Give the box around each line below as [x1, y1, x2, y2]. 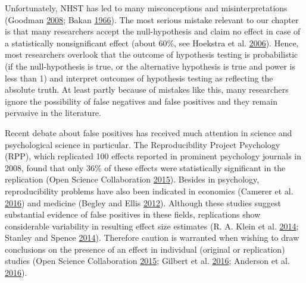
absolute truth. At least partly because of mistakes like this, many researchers [5, 83, 289, 96]
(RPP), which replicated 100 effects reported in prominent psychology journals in [5, 150, 302, 162]
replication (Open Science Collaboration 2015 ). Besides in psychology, [5, 173, 260, 185]
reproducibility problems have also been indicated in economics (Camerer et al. [5, 184, 293, 197]
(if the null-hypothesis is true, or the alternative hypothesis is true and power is [5, 59, 296, 72]
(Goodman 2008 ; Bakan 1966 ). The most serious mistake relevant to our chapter [5, 13, 299, 26]
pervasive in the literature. [5, 106, 101, 119]
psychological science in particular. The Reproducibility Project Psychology [5, 138, 280, 150]
